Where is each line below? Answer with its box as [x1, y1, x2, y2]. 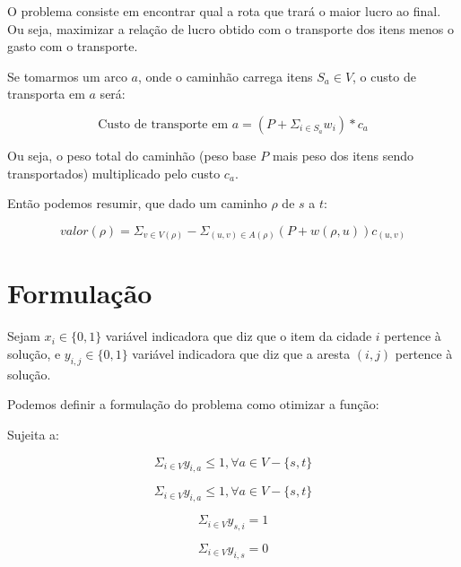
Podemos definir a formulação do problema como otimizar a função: [7, 395, 379, 414]
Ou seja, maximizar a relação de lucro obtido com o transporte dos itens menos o [7, 19, 454, 38]
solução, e [7, 344, 61, 362]
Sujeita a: [7, 424, 59, 443]
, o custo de [352, 66, 416, 85]
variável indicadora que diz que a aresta [132, 344, 351, 362]
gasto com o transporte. [7, 37, 138, 56]
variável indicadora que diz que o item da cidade [105, 327, 372, 345]
